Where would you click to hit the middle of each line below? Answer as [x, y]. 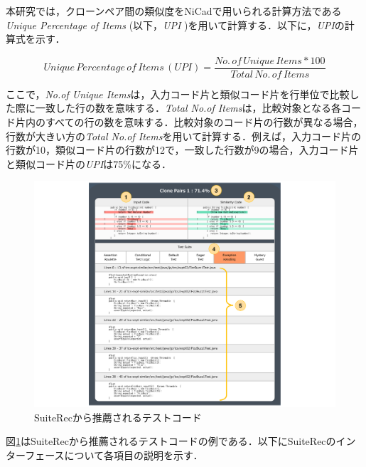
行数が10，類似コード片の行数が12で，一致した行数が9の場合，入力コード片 [182, 150]
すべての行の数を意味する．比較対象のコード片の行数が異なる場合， [204, 122]
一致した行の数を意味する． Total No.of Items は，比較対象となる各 [188, 108]
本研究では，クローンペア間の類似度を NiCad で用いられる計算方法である [174, 11]
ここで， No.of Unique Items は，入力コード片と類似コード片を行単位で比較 [178, 94]
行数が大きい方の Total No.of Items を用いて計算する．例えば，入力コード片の [184, 136]
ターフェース [35, 455]
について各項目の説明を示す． [134, 455]
